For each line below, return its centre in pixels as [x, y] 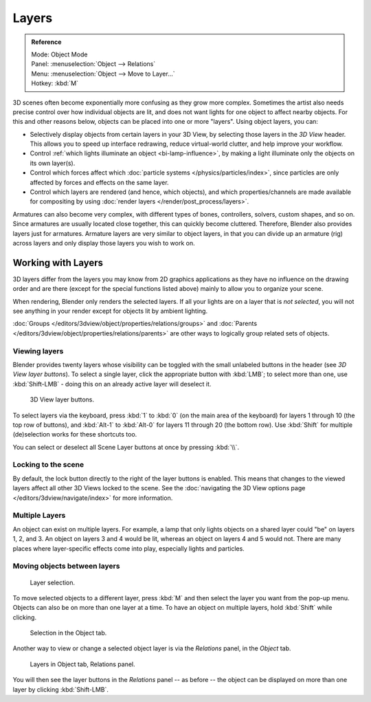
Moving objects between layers [66, 566]
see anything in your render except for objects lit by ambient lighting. [110, 311]
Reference [46, 42]
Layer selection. [53, 582]
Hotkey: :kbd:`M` [55, 83]
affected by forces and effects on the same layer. [99, 182]
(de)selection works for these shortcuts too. [75, 435]
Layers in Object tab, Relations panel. [82, 664]
